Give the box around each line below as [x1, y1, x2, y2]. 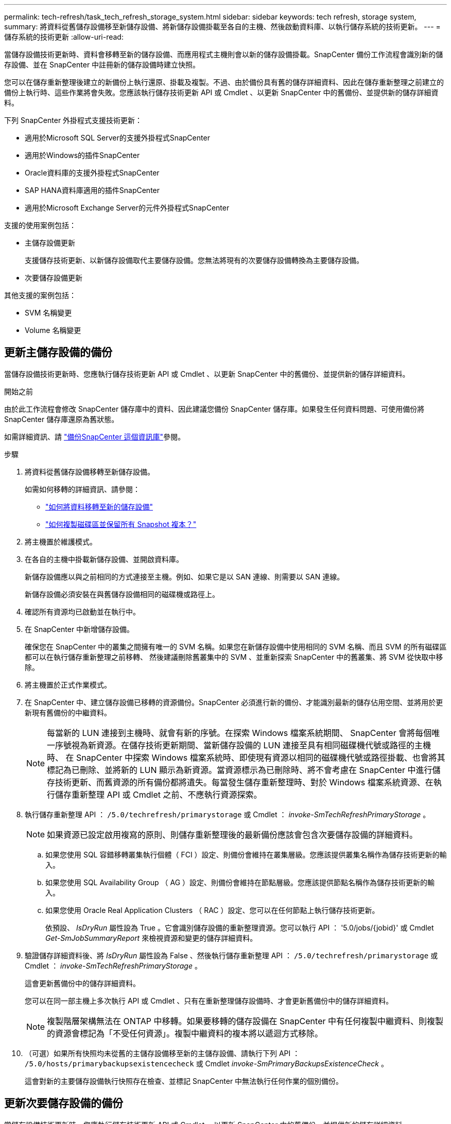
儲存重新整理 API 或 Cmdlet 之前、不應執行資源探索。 [55, 789, 262, 800]
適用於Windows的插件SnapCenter [25, 151, 140, 160]
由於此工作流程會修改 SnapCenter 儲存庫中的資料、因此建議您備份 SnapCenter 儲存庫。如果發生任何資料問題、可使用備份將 [4, 404, 425, 413]
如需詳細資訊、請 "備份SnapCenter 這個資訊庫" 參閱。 [4, 432, 185, 441]
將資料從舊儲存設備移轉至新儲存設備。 [25, 467, 154, 476]
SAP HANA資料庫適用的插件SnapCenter [25, 186, 160, 195]
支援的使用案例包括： [4, 221, 76, 230]
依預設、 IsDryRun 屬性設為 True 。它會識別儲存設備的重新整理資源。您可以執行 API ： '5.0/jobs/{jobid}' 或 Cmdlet [45, 923, 434, 932]
